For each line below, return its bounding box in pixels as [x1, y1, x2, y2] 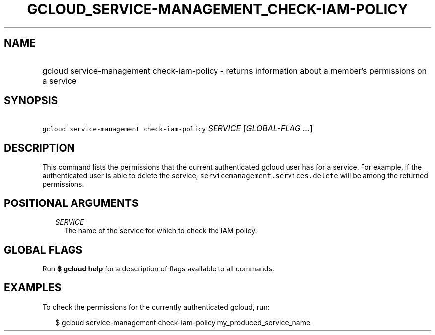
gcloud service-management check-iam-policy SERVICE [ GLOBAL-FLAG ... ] [42, 123, 313, 134]
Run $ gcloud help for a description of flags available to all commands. [42, 264, 274, 273]
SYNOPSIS [4, 94, 58, 107]
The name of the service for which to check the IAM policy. [64, 226, 257, 235]
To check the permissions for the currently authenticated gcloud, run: [42, 302, 270, 311]
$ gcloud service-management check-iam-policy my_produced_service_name [55, 318, 311, 327]
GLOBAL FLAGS [4, 243, 83, 256]
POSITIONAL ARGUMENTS [4, 197, 139, 209]
